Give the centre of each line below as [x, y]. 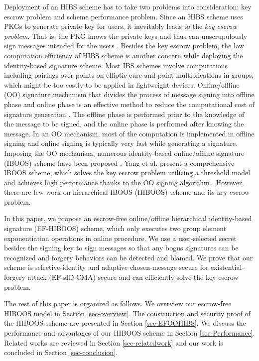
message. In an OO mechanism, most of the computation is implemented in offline [129, 133]
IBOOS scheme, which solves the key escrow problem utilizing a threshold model [127, 173]
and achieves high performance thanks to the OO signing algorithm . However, [124, 182]
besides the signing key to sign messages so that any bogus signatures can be [121, 248]
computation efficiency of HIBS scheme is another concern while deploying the [124, 55]
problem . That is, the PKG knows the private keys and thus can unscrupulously [126, 36]
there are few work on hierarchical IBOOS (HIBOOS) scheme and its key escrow [127, 192]
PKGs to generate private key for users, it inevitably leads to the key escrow [121, 26]
